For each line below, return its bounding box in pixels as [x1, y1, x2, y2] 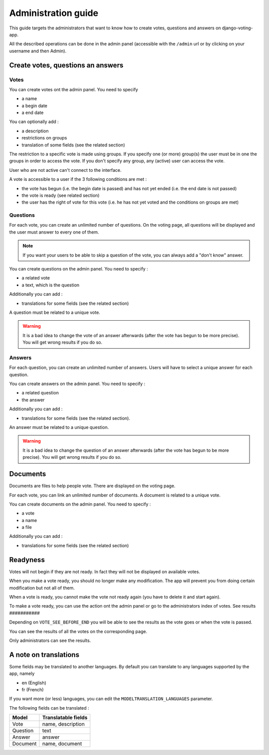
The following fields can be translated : [9, 705, 89, 711]
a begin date [21, 103, 47, 109]
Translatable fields [42, 714, 88, 721]
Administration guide [9, 7, 99, 18]
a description [21, 127, 49, 134]
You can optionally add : [9, 119, 59, 125]
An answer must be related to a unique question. [9, 424, 109, 430]
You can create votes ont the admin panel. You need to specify [9, 86, 138, 92]
